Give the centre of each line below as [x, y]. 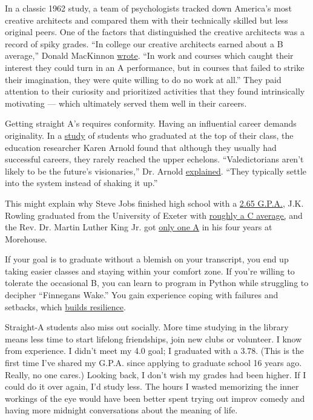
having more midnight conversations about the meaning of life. [121, 410]
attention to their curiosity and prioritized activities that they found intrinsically [155, 91]
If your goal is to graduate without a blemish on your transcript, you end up [147, 259]
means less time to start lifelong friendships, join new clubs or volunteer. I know [153, 338]
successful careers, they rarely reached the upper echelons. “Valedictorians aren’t [154, 159]
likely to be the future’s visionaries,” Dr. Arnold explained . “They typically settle [156, 171]
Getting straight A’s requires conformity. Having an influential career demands [151, 123]
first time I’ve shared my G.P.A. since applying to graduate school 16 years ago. [153, 363]
